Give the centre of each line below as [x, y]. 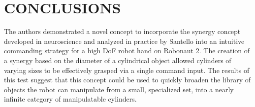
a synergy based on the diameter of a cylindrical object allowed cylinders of [118, 60]
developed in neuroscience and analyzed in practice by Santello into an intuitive [124, 41]
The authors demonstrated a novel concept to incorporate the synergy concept [122, 31]
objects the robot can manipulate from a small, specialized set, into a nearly [119, 89]
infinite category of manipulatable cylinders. [70, 99]
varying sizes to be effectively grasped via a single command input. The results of [127, 70]
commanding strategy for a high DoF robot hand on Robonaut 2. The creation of [127, 51]
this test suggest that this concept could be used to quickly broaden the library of [127, 80]
